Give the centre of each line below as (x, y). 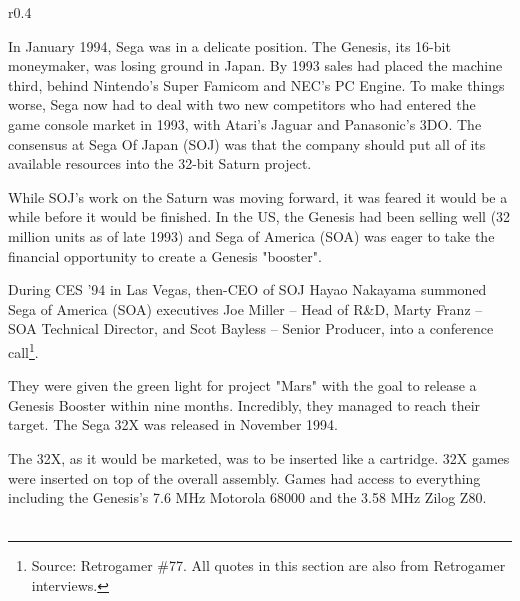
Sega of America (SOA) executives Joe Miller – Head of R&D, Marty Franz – (245, 308)
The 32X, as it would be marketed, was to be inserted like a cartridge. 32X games (259, 457)
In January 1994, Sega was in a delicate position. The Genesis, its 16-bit (229, 45)
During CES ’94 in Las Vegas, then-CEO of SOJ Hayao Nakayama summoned (247, 289)
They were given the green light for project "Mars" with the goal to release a (242, 385)
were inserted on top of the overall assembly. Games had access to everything (244, 477)
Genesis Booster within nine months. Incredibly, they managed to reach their (244, 404)
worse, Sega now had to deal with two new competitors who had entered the (242, 104)
